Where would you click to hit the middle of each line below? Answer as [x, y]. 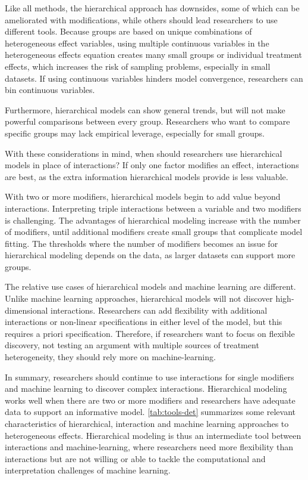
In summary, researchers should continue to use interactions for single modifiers [150, 377]
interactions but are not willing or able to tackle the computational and [135, 458]
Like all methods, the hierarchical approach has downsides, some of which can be [152, 8]
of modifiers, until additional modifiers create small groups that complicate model [154, 232]
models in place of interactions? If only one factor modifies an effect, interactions [152, 165]
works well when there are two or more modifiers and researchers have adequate [150, 400]
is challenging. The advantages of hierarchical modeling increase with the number [153, 220]
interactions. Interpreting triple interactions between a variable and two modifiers [153, 208]
